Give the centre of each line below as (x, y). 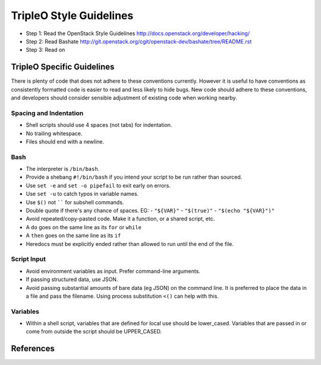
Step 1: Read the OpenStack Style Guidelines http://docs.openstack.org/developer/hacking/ (138, 33)
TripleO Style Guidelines (72, 15)
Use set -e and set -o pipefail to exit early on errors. (98, 185)
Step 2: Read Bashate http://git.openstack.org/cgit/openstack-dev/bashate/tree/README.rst (139, 41)
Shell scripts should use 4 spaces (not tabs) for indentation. (99, 125)
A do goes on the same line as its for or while (84, 227)
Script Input (28, 259)
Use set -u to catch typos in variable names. (82, 194)
